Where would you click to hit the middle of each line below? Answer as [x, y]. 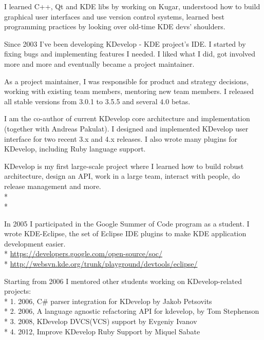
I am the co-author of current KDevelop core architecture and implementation [127, 118]
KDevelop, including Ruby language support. [75, 149]
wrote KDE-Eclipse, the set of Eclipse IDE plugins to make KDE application [125, 233]
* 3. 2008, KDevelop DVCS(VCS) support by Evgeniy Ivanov [101, 321]
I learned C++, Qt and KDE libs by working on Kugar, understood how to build [132, 6]
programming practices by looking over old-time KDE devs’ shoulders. [115, 26]
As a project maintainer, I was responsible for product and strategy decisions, [126, 81]
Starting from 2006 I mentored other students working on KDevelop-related [123, 281]
